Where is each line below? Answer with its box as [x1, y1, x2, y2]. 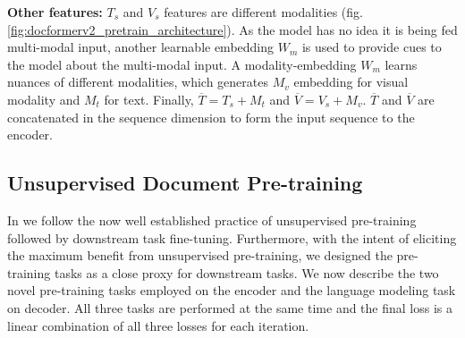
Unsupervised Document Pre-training [7, 169, 363, 197]
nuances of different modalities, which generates [7, 72, 268, 91]
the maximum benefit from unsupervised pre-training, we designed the [7, 246, 393, 265]
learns [385, 55, 418, 73]
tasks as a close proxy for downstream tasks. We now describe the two [54, 263, 439, 282]
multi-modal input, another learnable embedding [7, 38, 275, 56]
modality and [7, 89, 80, 108]
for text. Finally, [104, 89, 194, 108]
